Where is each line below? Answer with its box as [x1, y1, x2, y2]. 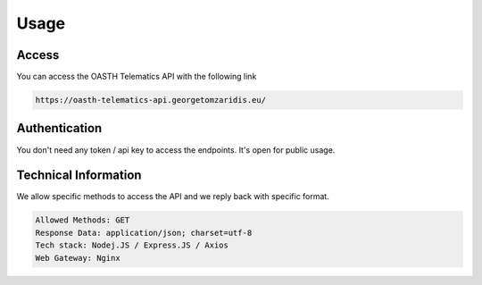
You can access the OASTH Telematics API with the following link [16, 71, 257, 82]
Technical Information [16, 168, 142, 183]
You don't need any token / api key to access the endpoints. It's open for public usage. [16, 144, 336, 155]
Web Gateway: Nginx [35, 253, 120, 263]
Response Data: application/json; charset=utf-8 [35, 228, 253, 238]
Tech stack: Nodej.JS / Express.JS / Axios [35, 240, 229, 250]
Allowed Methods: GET [35, 215, 130, 225]
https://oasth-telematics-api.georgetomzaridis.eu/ [35, 95, 267, 105]
